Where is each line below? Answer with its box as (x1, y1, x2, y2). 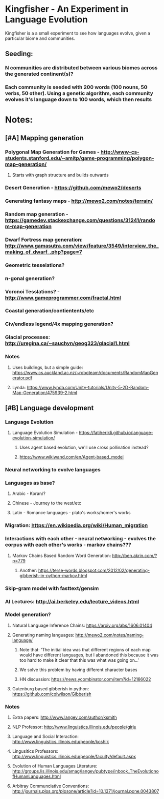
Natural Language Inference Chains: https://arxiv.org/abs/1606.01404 (12, 622, 153, 628)
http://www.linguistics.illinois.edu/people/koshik (12, 739, 109, 745)
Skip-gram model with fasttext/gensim (5, 584, 99, 591)
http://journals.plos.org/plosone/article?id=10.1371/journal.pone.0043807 (12, 788, 159, 794)
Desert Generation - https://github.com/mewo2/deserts (5, 184, 141, 191)
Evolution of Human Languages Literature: (12, 763, 97, 769)
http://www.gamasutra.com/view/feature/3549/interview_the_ (5, 242, 159, 249)
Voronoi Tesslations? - (5, 288, 60, 295)
